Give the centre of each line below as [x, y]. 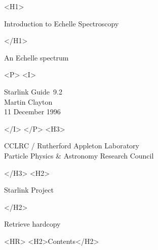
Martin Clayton [28, 101]
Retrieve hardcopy [32, 224]
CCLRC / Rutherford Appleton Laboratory [72, 146]
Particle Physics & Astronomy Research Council [79, 155]
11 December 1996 [32, 112]
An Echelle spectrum [36, 57]
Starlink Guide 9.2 [33, 91]
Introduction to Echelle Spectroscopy [62, 23]
